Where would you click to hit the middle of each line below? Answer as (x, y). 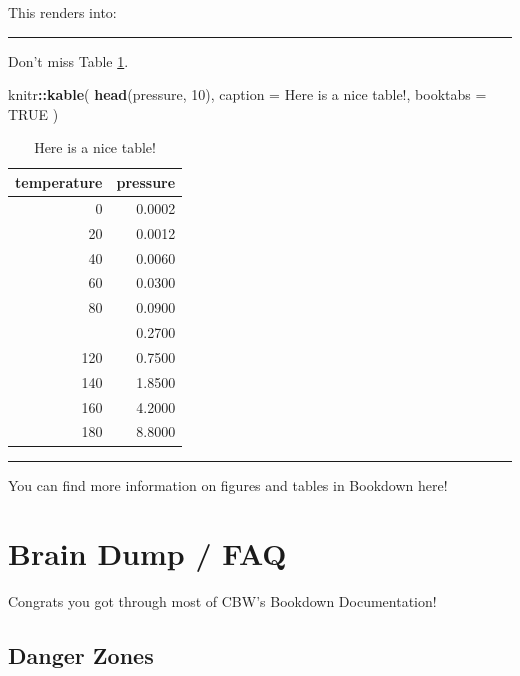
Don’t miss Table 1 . (68, 60)
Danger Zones (81, 655)
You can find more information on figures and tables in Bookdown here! (228, 484)
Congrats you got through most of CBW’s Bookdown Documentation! (222, 601)
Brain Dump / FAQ (147, 553)
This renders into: (62, 12)
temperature (59, 181)
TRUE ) (33, 113)
